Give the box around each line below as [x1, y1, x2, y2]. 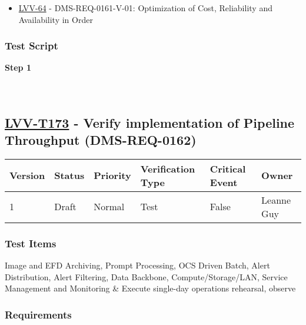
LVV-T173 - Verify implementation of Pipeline [5, 113, 295, 131]
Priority [94, 168, 131, 183]
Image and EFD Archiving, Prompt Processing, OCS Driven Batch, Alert [5, 259, 270, 271]
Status [54, 168, 85, 183]
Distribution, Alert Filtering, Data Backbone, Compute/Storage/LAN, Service [5, 270, 288, 283]
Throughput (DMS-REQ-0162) [5, 130, 197, 148]
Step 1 [5, 61, 31, 74]
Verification [140, 161, 195, 175]
